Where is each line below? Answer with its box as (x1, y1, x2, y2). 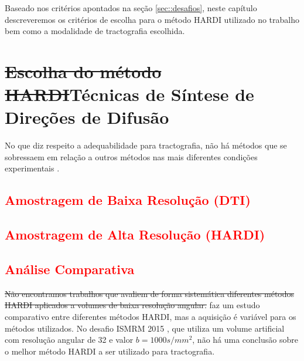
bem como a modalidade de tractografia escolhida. (5, 25, 185, 37)
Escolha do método (5, 59, 162, 83)
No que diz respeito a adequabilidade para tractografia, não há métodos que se (5, 139, 287, 151)
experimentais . (5, 162, 60, 174)
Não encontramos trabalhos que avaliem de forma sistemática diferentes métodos (5, 287, 295, 299)
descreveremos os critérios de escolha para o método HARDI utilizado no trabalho (5, 13, 300, 25)
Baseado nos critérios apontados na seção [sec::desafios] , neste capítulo (5, 2, 257, 14)
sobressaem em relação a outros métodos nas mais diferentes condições (5, 150, 258, 163)
